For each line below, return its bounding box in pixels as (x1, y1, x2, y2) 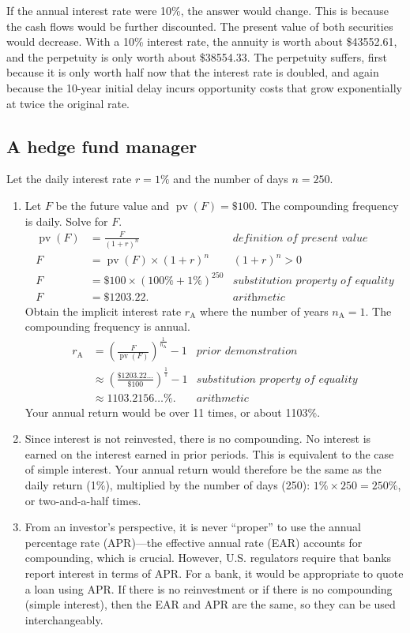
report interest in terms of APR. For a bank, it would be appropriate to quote (24, 565, 404, 581)
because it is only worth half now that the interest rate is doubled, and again (6, 64, 379, 81)
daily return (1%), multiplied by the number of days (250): (24, 477, 310, 493)
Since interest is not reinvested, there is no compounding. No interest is (24, 430, 371, 447)
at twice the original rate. (6, 95, 130, 111)
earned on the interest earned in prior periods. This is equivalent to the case (24, 445, 394, 462)
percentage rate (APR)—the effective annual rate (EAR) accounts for (24, 534, 363, 550)
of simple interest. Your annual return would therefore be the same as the (24, 461, 382, 478)
